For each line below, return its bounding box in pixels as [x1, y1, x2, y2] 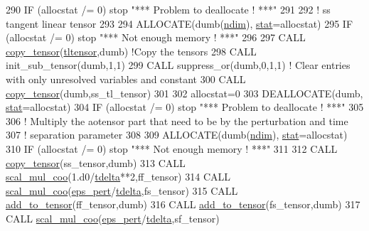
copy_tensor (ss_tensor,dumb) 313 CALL [6, 155, 186, 170]
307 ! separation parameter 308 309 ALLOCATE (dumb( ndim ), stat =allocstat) [6, 127, 348, 142]
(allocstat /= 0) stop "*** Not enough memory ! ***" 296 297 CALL [6, 30, 306, 45]
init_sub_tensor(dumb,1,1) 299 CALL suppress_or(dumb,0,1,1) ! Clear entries [6, 58, 351, 72]
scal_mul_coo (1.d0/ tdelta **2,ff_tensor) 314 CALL [6, 169, 230, 184]
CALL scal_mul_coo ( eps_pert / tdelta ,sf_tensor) [6, 210, 220, 225]
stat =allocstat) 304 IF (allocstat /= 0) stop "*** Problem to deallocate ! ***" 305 [6, 100, 364, 114]
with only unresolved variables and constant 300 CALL [6, 71, 246, 86]
